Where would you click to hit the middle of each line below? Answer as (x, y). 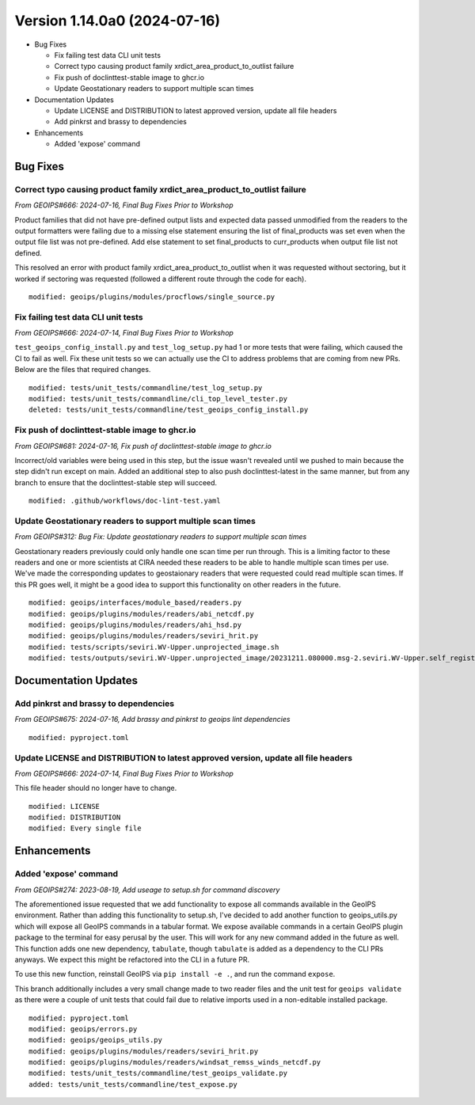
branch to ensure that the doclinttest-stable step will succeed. (116, 482)
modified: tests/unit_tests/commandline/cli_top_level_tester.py (158, 399)
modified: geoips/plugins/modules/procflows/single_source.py (152, 296)
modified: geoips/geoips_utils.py (95, 1040)
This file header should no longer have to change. (96, 788)
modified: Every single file (85, 828)
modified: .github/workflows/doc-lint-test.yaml (125, 501)
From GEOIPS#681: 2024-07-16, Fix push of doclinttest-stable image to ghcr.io (143, 446)
